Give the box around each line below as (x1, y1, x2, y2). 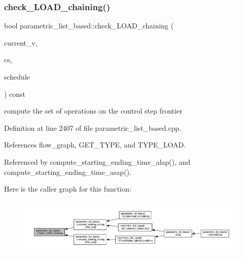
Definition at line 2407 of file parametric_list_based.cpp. (4, 122, 181, 133)
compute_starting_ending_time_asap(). (4, 166, 132, 177)
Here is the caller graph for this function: (4, 183, 132, 194)
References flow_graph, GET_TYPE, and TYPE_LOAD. (4, 139, 186, 150)
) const (4, 88, 26, 99)
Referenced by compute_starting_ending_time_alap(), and (4, 156, 190, 167)
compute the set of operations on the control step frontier (4, 105, 183, 116)
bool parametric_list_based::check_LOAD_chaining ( (4, 20, 174, 31)
